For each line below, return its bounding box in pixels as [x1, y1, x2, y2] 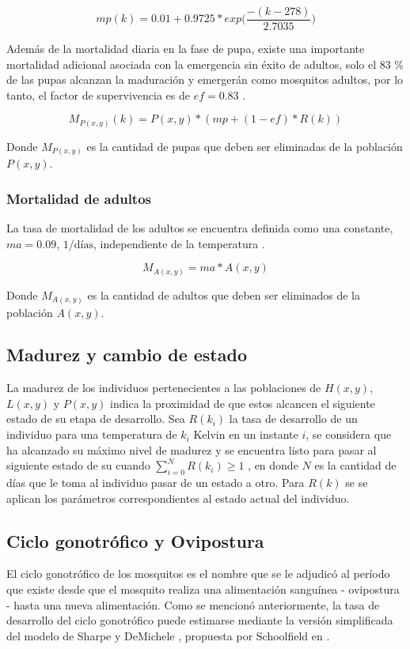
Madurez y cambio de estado [6, 342, 247, 367]
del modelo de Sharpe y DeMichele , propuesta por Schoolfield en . [6, 627, 330, 643]
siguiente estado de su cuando [6, 457, 150, 474]
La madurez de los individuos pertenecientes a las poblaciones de [6, 379, 321, 396]
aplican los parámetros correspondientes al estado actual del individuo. [6, 489, 350, 506]
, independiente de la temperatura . [93, 235, 265, 251]
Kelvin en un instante [193, 426, 298, 443]
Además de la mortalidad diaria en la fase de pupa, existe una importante [6, 40, 365, 57]
